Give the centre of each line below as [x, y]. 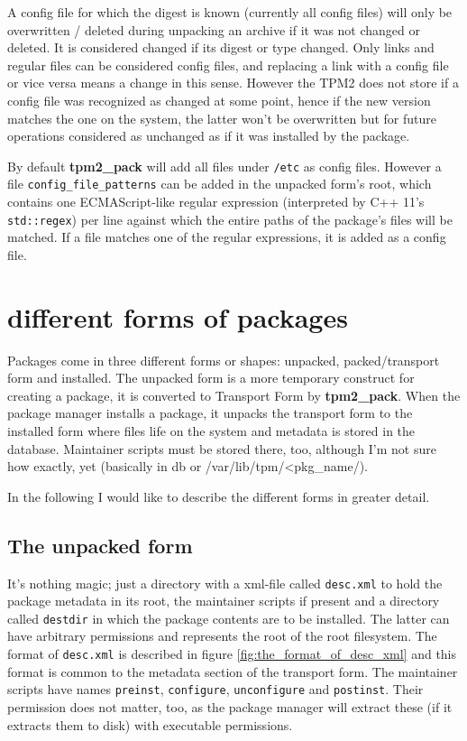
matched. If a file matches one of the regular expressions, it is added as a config [227, 237]
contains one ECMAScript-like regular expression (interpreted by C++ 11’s [216, 202]
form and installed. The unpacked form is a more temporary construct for [211, 378]
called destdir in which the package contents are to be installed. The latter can [229, 618]
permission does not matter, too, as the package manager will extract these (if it [230, 706]
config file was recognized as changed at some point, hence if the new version [219, 100]
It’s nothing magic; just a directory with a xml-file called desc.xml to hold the [225, 583]
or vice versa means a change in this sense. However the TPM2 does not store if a [233, 83]
